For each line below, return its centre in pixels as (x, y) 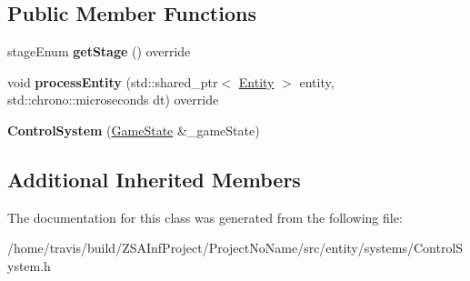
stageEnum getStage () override (99, 51)
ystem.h (29, 265)
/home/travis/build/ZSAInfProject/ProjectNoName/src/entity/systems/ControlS (235, 248)
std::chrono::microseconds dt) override (113, 100)
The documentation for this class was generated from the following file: (205, 217)
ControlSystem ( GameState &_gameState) (134, 130)
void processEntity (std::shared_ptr (113, 81)
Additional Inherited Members (154, 179)
